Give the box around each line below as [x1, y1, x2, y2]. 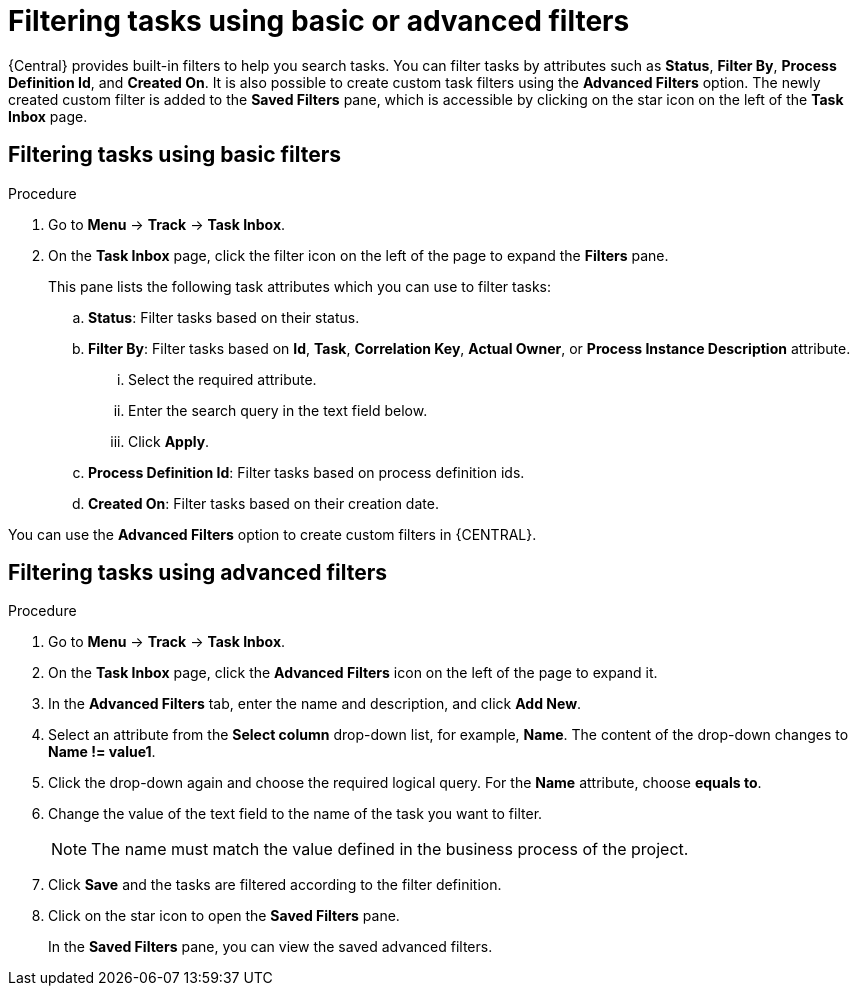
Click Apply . [128, 432, 210, 450]
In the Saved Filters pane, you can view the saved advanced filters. [48, 938, 493, 956]
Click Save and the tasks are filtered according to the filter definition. [48, 876, 502, 894]
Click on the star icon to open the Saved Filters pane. [48, 907, 400, 925]
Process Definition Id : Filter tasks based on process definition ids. [88, 463, 525, 481]
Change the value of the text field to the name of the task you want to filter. [48, 805, 543, 823]
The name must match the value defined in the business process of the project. [91, 839, 689, 860]
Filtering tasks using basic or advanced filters [8, 4, 630, 38]
